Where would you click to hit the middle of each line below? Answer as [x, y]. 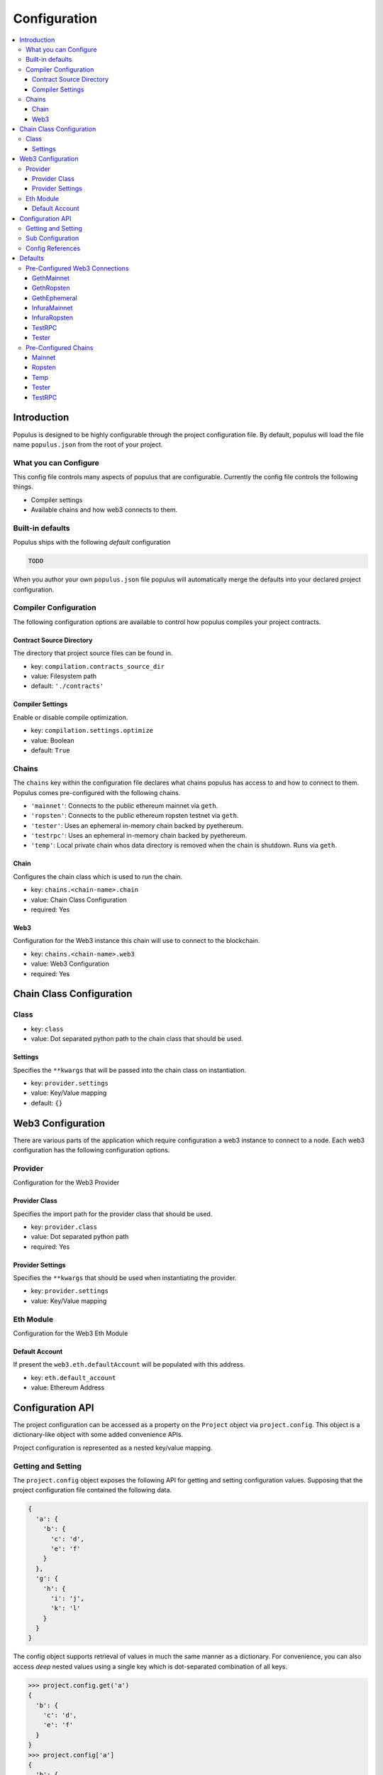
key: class [47, 1029]
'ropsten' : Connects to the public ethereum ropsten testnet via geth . [135, 816]
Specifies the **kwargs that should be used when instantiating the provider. [125, 1278]
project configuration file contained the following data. [93, 1490]
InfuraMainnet [52, 308]
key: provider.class [64, 1227]
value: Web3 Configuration [70, 964]
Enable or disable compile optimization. [71, 717]
